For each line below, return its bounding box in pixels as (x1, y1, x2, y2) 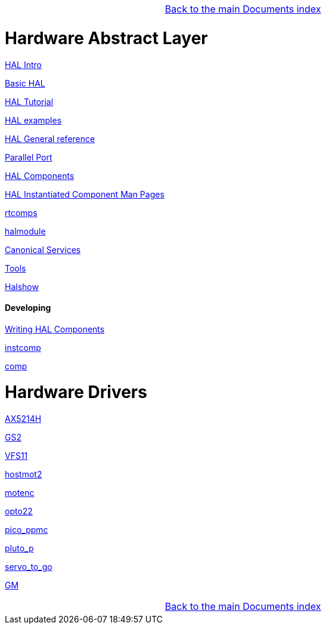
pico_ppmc (5, 525, 48, 535)
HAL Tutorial (5, 96, 54, 107)
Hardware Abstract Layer (5, 27, 208, 48)
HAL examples (5, 115, 62, 125)
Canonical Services (5, 244, 81, 255)
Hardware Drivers (5, 382, 147, 403)
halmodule (5, 226, 46, 236)
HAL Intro (5, 59, 42, 70)
